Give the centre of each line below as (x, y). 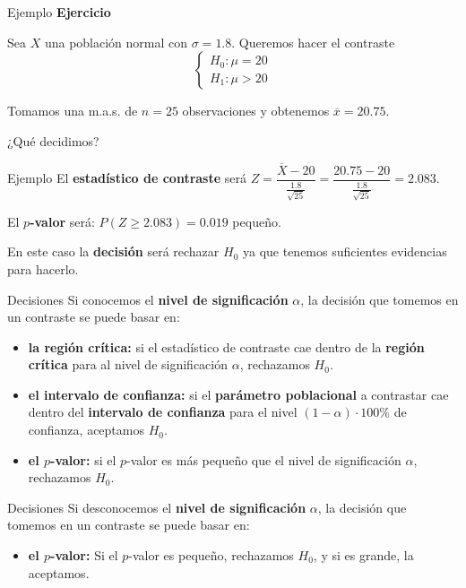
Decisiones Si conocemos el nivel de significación (148, 299)
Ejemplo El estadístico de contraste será (127, 178)
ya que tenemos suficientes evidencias (345, 251)
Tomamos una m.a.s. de (73, 111)
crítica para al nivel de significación (128, 364)
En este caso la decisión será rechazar (113, 251)
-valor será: (62, 221)
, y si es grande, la (363, 555)
